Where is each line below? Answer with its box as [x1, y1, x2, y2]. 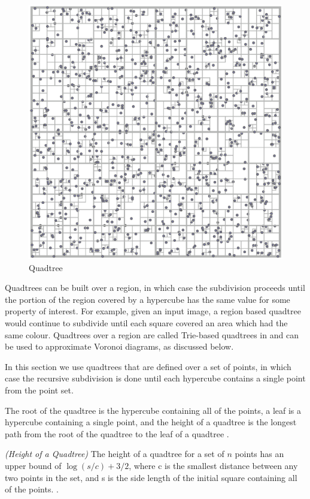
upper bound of [5, 459, 62, 471]
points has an [235, 447, 284, 460]
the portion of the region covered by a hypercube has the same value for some [5, 293, 290, 305]
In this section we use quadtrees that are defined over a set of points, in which [5, 360, 291, 372]
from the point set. [5, 383, 74, 396]
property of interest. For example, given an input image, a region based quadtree [5, 305, 301, 317]
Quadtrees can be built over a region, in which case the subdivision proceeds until [5, 281, 305, 294]
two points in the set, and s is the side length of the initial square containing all [5, 471, 297, 483]
